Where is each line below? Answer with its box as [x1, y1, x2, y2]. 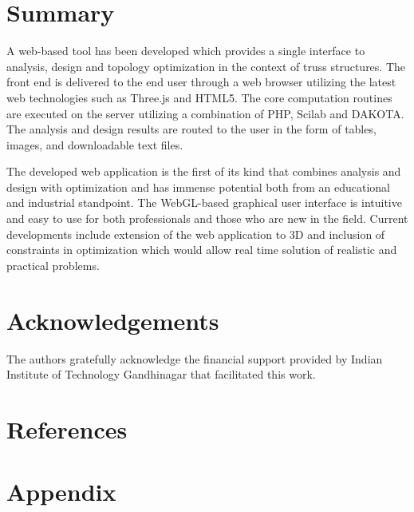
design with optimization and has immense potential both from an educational [6, 178, 390, 195]
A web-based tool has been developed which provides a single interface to [6, 42, 365, 59]
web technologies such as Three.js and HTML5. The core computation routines [6, 89, 392, 105]
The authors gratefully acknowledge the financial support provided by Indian [6, 350, 383, 367]
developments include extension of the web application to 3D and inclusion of [6, 225, 385, 242]
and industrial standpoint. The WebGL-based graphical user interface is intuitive [6, 194, 402, 211]
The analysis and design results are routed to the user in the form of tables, [6, 121, 377, 137]
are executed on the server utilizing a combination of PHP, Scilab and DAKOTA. [6, 105, 404, 121]
